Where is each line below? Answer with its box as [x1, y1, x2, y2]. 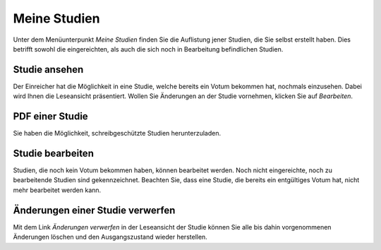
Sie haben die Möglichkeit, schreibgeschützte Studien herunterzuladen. [13, 129, 222, 138]
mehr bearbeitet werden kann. [13, 186, 102, 194]
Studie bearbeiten [13, 147, 95, 159]
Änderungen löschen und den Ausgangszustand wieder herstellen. [13, 233, 207, 242]
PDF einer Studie [13, 110, 88, 123]
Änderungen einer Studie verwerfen [13, 204, 176, 216]
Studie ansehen [13, 64, 84, 76]
